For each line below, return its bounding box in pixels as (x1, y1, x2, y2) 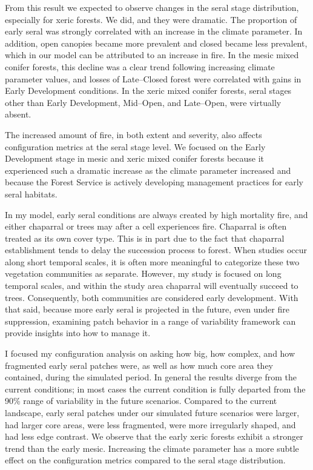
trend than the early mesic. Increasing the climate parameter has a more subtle (5, 442, 299, 454)
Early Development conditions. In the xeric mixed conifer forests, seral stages (5, 84, 292, 97)
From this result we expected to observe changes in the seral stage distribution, (5, 1, 299, 13)
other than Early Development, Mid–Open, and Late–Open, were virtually (5, 96, 282, 108)
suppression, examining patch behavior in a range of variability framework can (5, 314, 296, 327)
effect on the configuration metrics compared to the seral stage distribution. (5, 454, 286, 466)
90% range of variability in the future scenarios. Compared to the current (5, 394, 277, 407)
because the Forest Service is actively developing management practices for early (5, 176, 303, 188)
